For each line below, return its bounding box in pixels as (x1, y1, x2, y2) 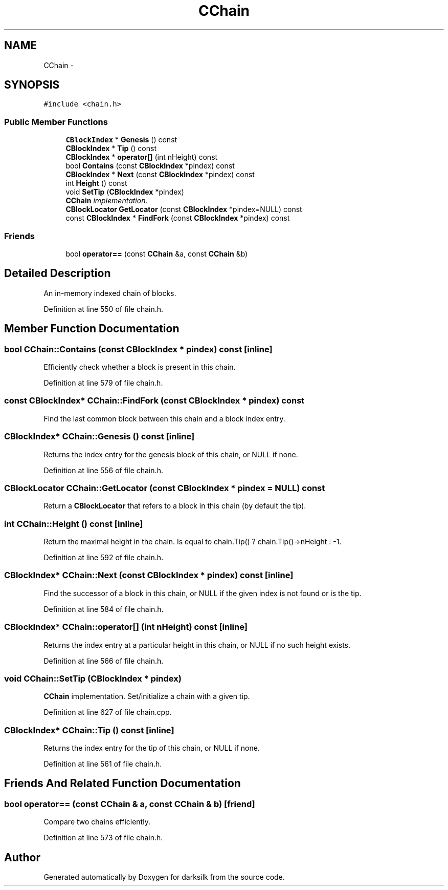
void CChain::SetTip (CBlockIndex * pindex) (4, 673, 182, 684)
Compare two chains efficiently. (43, 817, 150, 827)
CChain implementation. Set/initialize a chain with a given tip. (43, 692, 250, 701)
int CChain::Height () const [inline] (4, 518, 143, 529)
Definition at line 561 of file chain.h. (43, 759, 162, 768)
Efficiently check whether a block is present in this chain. (43, 363, 236, 371)
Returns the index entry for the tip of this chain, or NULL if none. (43, 744, 260, 752)
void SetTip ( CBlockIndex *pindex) (65, 187, 184, 197)
